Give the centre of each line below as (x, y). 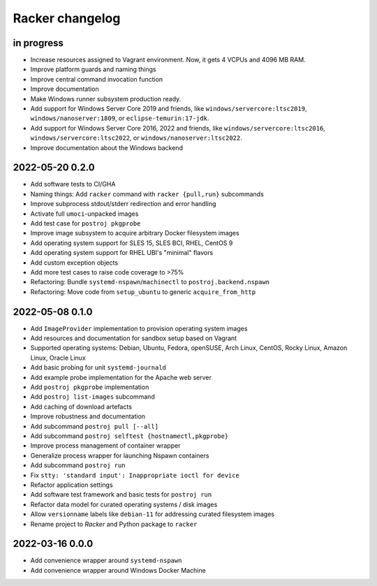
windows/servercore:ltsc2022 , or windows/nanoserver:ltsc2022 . (136, 138)
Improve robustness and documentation (88, 416)
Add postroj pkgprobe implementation (90, 387)
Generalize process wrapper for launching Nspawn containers (120, 455)
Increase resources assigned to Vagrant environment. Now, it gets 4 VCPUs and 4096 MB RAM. (168, 60)
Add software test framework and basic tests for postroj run (121, 495)
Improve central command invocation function (97, 79)
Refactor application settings (72, 485)
